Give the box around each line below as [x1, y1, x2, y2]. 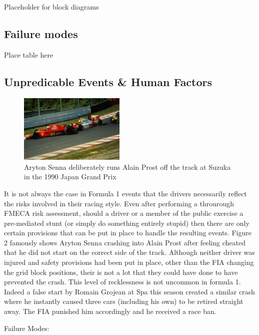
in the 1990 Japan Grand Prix [24, 171, 116, 182]
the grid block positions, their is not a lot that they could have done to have [4, 266, 238, 277]
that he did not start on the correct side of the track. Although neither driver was [4, 247, 255, 257]
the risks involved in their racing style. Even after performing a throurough [4, 198, 234, 208]
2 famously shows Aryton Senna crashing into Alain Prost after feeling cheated [4, 237, 245, 247]
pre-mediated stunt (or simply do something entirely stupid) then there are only [4, 217, 249, 228]
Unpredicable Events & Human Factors [4, 74, 212, 89]
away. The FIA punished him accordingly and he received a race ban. [4, 306, 216, 316]
